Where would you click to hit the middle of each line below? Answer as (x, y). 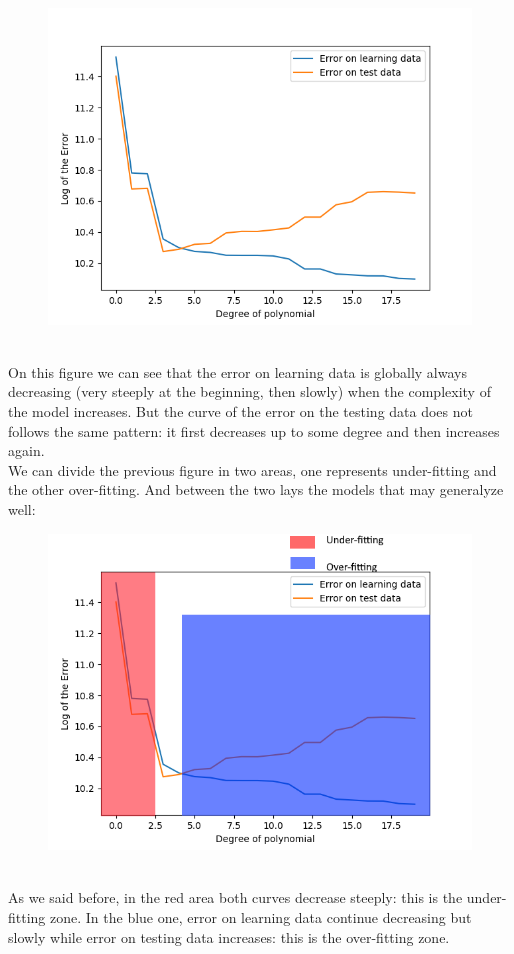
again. (26, 450)
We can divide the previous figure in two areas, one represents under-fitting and (252, 469)
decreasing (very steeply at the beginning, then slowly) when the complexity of (249, 391)
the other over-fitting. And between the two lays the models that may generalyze (256, 489)
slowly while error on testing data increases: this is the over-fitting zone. (229, 936)
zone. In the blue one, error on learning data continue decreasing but (261, 917)
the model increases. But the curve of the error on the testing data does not (240, 411)
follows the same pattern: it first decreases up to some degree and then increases (254, 430)
